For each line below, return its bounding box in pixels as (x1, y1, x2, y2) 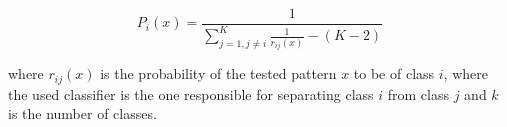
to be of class (353, 63, 435, 84)
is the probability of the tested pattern (100, 63, 337, 84)
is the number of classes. (8, 103, 157, 124)
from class (387, 83, 450, 104)
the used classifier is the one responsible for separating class (8, 83, 374, 104)
